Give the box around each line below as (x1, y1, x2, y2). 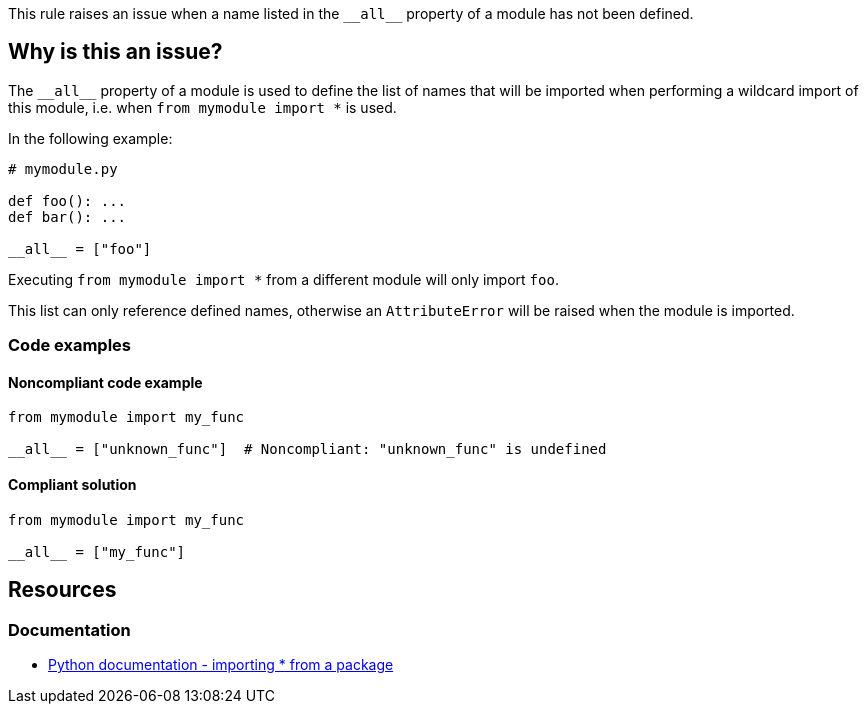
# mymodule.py (8, 160, 118, 177)
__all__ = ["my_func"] (8, 543, 186, 560)
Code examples (8, 335, 132, 356)
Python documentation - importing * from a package (48, 655, 394, 673)
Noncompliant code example (8, 373, 203, 391)
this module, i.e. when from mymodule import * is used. (8, 98, 397, 116)
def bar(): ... (8, 208, 127, 225)
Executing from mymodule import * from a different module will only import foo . (8, 270, 559, 288)
